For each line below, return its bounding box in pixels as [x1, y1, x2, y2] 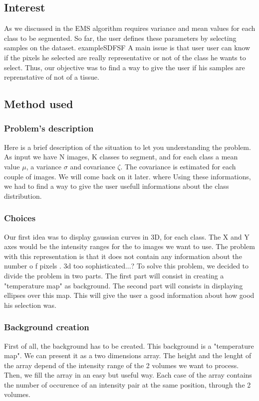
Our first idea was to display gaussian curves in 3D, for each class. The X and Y [4, 231, 250, 242]
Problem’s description [4, 122, 94, 134]
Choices [4, 212, 36, 224]
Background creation [4, 321, 89, 333]
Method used [4, 96, 73, 112]
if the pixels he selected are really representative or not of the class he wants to [4, 52, 246, 62]
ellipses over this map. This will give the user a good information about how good [4, 290, 255, 300]
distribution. [4, 190, 42, 201]
